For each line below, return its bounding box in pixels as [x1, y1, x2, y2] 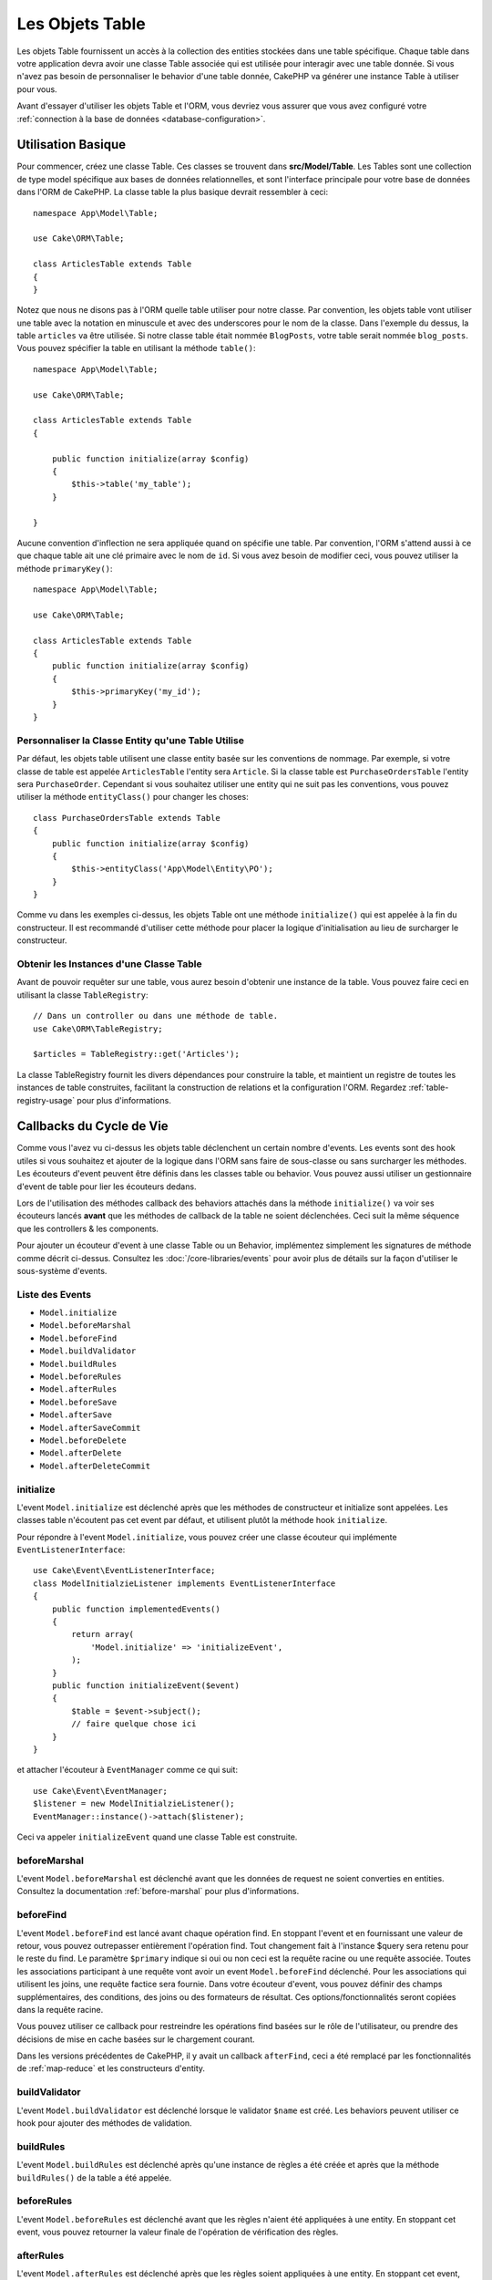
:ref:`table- [408, 1082, 449, 1093]
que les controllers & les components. [16, 1223, 159, 1234]
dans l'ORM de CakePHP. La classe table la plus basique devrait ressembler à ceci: [16, 187, 328, 198]
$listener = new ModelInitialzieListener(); [33, 1798, 236, 1809]
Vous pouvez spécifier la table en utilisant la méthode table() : [16, 343, 256, 354]
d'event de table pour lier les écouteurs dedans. [16, 1181, 197, 1192]
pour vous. [16, 83, 58, 95]
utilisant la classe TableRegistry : [16, 990, 149, 1000]
